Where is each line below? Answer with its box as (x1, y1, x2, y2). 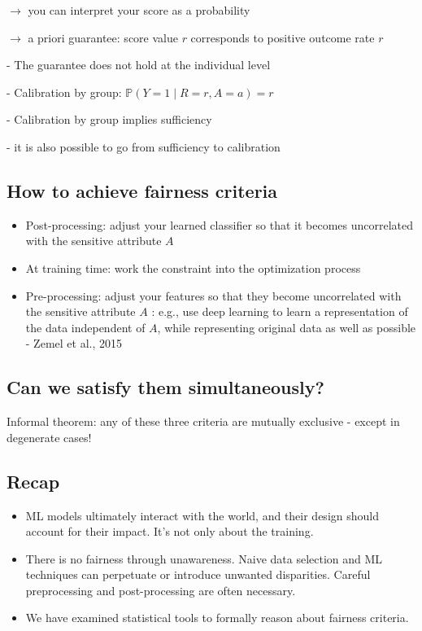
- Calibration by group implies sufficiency (7, 111, 212, 128)
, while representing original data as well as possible (157, 318, 416, 335)
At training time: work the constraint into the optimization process (25, 259, 361, 276)
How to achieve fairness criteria (7, 177, 278, 203)
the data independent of (25, 318, 146, 335)
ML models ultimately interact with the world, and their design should (25, 506, 379, 524)
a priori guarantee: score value (28, 28, 178, 46)
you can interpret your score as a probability (28, 2, 250, 18)
